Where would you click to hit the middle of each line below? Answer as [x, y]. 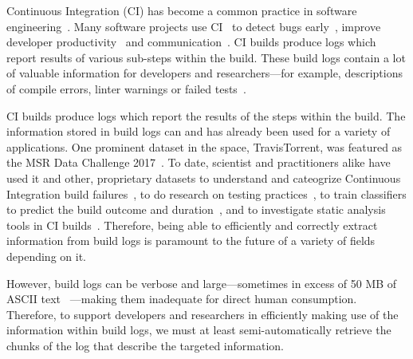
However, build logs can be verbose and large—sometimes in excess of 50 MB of [202, 283]
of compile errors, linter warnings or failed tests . [126, 88]
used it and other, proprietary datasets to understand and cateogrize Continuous [204, 178]
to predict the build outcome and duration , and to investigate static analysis [196, 209]
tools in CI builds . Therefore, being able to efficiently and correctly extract [192, 225]
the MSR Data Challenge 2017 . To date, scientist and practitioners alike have [199, 162]
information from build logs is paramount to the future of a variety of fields [191, 241]
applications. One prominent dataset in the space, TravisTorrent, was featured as [205, 146]
